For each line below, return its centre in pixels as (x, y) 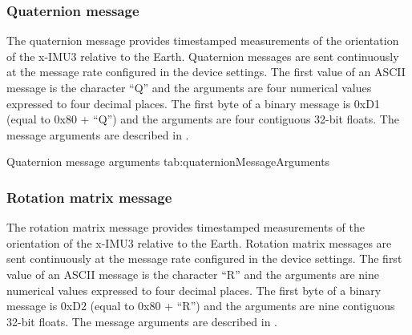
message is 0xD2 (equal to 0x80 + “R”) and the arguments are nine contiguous (201, 306)
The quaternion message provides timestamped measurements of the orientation (203, 40)
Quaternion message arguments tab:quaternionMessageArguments (168, 161)
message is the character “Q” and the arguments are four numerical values (189, 87)
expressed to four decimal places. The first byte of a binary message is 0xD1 (193, 103)
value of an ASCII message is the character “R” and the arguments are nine (193, 274)
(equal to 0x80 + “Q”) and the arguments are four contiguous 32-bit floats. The (203, 119)
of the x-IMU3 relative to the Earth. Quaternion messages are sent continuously (203, 56)
